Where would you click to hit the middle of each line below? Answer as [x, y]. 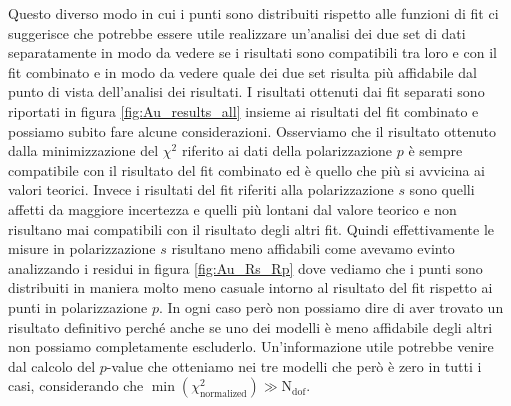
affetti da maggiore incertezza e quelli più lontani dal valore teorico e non [232, 208]
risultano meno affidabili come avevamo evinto [313, 248]
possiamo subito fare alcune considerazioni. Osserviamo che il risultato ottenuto [252, 130]
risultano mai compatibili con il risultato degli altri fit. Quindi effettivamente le [251, 228]
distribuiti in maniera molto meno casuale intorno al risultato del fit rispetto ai [250, 287]
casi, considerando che [76, 385]
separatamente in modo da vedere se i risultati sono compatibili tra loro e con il [252, 52]
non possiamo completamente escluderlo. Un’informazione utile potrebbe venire [251, 346]
